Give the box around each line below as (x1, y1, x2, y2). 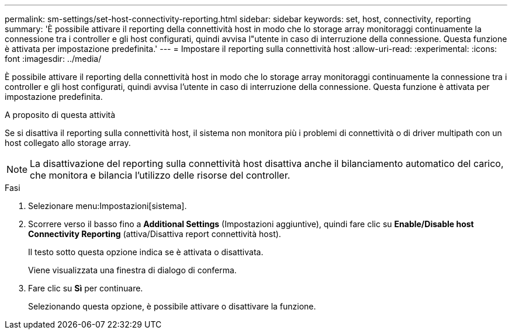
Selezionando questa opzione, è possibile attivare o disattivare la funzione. (28, 301, 316, 311)
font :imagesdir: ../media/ (5, 54, 102, 64)
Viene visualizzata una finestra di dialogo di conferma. (28, 265, 237, 275)
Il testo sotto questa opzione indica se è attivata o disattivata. (28, 247, 264, 257)
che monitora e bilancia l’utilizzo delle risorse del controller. (30, 169, 290, 181)
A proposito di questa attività (5, 110, 116, 120)
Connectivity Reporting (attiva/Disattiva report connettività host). (28, 229, 281, 239)
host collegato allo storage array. (5, 138, 131, 148)
